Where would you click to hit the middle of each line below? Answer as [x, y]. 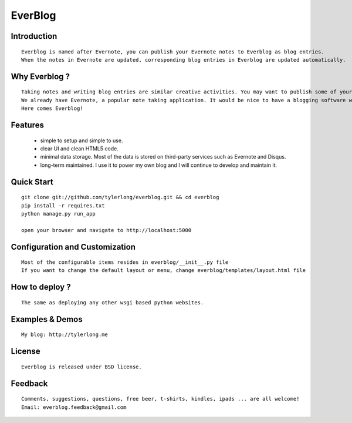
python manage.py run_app [59, 214]
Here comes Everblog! [52, 108]
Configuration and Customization [73, 247]
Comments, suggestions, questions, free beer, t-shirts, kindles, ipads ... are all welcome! [160, 399]
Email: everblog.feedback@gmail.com [74, 407]
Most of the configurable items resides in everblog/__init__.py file [125, 262]
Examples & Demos [47, 319]
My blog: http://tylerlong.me [65, 335]
